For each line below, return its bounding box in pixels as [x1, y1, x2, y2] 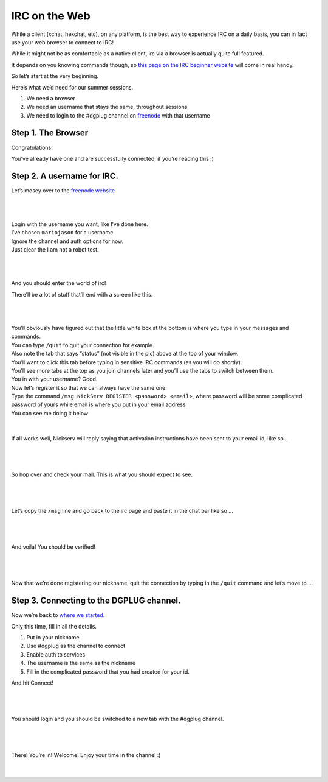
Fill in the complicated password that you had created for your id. [26, 668, 190, 675]
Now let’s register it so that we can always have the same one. [11, 384, 167, 391]
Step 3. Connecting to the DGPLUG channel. [11, 596, 181, 606]
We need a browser [26, 94, 76, 102]
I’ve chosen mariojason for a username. [11, 229, 115, 236]
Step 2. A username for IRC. [11, 171, 118, 181]
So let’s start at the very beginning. [11, 72, 99, 80]
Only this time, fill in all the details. [11, 622, 97, 630]
